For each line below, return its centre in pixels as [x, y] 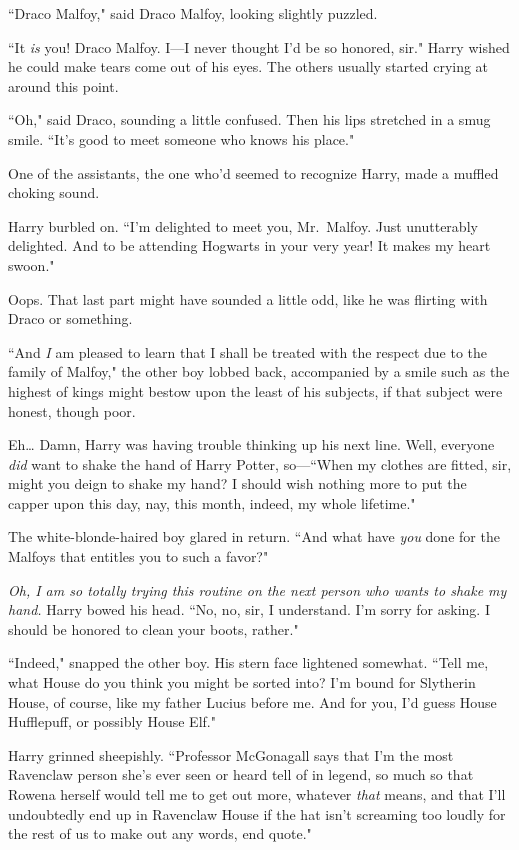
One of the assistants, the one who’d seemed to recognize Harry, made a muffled [253, 172]
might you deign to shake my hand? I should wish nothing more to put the [237, 483]
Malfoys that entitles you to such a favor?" [138, 556]
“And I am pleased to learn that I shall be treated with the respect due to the [248, 351]
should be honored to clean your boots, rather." [153, 628]
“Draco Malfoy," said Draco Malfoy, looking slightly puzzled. [193, 13]
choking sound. [54, 192]
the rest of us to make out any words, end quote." [160, 833]
